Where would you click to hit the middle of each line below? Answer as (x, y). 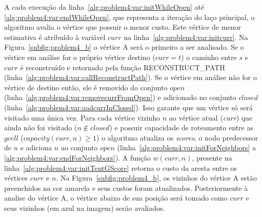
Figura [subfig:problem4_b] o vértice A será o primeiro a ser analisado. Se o (124, 47)
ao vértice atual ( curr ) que (211, 117)
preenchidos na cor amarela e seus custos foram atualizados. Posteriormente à (126, 188)
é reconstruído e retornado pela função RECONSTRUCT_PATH (123, 67)
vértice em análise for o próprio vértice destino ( (80, 57)
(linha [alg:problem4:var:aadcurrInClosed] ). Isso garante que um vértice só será (128, 107)
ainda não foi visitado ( (41, 127)
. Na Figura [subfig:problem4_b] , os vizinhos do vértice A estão (156, 178)
